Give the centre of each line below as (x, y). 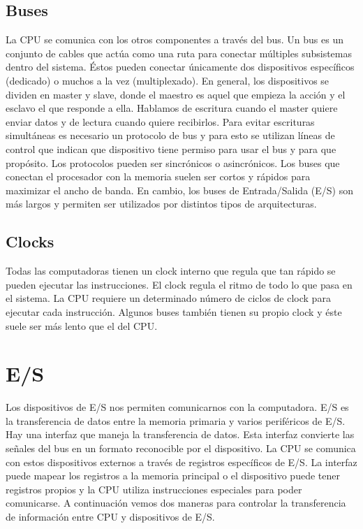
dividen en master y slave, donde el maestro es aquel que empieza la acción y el (176, 94)
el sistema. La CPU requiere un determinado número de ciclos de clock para (168, 298)
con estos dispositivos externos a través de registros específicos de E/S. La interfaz (181, 462)
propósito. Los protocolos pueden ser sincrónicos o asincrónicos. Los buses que (173, 162)
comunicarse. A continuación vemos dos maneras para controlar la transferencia (176, 503)
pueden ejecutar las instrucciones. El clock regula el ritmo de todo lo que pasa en (179, 284)
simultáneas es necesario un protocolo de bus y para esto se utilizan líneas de (170, 135)
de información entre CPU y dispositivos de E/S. (110, 516)
